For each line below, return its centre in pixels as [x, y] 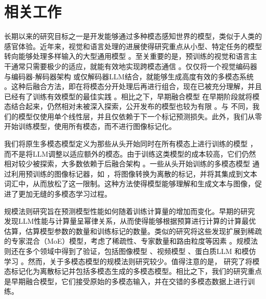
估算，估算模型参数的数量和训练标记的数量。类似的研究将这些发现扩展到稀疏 [133, 231]
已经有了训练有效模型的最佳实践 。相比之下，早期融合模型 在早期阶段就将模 [132, 96]
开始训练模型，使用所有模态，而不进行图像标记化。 [90, 126]
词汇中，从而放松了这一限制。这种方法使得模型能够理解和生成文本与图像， [129, 184]
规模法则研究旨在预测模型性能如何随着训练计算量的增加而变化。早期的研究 [129, 211]
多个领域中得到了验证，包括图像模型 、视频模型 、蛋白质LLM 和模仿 [141, 251]
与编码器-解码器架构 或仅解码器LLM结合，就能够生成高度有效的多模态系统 [129, 76]
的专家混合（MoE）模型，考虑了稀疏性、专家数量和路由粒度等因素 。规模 [128, 241]
